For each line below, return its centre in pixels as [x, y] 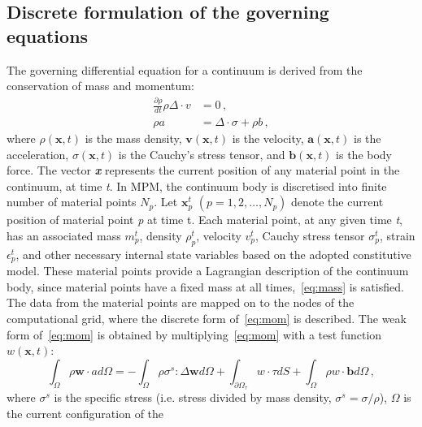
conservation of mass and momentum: [100, 86]
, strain [397, 235]
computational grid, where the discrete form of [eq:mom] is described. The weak [207, 318]
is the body [364, 154]
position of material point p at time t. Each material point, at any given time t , [205, 220]
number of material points [72, 202]
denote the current [337, 202]
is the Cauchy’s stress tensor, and [202, 154]
